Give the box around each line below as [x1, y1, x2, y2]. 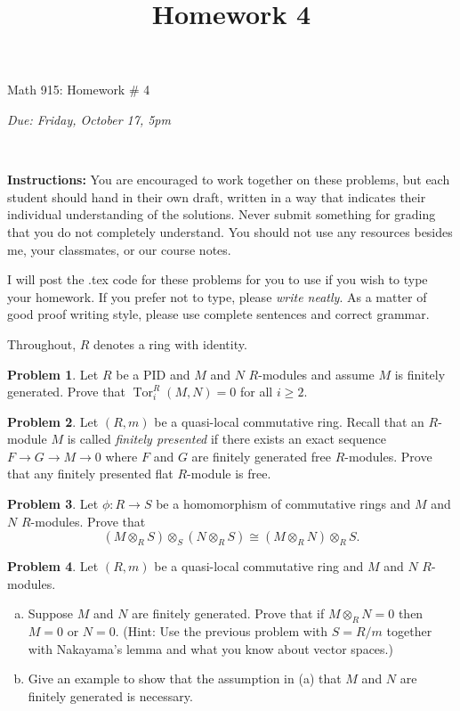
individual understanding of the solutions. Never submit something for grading [7, 205, 436, 224]
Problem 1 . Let [7, 364, 99, 383]
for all [240, 382, 273, 401]
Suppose [28, 604, 74, 623]
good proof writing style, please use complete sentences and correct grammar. [7, 305, 430, 323]
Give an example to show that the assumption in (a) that [28, 669, 342, 688]
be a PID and [116, 364, 190, 383]
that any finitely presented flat [7, 464, 174, 483]
